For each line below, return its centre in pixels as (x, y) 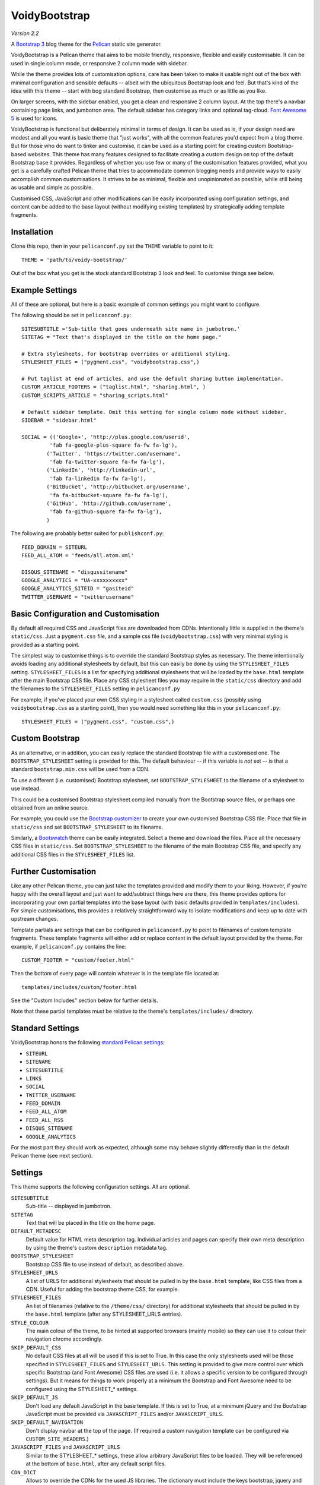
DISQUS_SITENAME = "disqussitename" (75, 572)
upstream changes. (35, 919)
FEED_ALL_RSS (45, 1120)
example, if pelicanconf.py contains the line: (69, 946)
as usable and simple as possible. (52, 188)
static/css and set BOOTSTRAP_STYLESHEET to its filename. (87, 827)
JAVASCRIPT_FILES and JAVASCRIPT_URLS (65, 1447)
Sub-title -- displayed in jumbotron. (69, 1206)
